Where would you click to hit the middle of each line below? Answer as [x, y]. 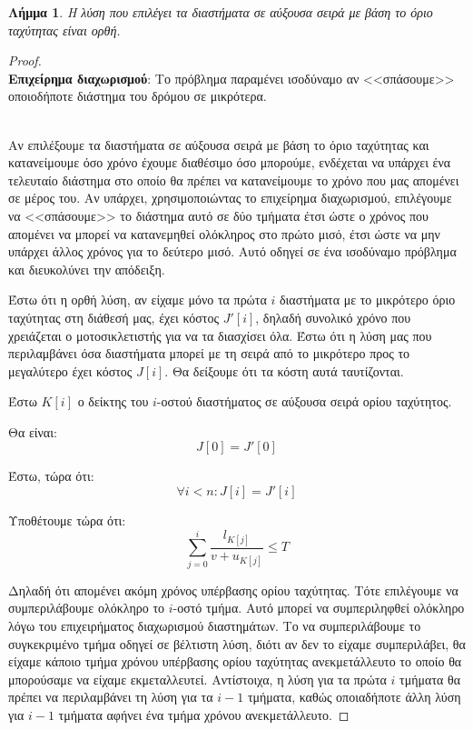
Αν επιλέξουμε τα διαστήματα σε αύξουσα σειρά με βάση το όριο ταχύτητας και [219, 144]
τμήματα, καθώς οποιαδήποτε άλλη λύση [354, 697]
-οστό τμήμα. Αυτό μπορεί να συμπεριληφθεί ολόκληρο [319, 608]
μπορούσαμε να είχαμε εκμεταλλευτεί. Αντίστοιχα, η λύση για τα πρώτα [197, 679]
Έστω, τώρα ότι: [51, 476]
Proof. [25, 60]
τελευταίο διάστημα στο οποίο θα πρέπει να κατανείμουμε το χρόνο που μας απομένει [234, 180]
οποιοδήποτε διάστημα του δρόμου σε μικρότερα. [138, 96]
